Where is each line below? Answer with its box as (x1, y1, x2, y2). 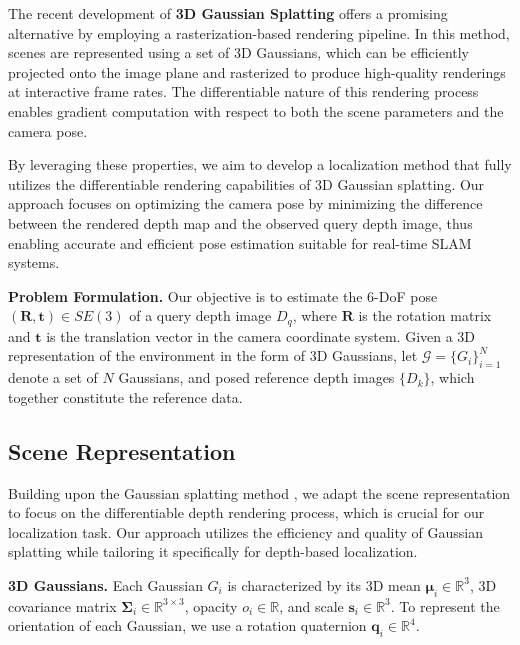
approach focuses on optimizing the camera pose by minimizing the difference (8, 193, 483, 214)
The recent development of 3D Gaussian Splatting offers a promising (8, 3, 448, 23)
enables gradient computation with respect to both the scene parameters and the (8, 100, 504, 121)
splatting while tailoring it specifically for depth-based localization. (8, 541, 418, 562)
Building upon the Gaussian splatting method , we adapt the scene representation (8, 482, 511, 503)
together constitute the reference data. (8, 386, 243, 407)
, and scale (279, 595, 344, 616)
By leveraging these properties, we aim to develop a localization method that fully (8, 154, 512, 175)
